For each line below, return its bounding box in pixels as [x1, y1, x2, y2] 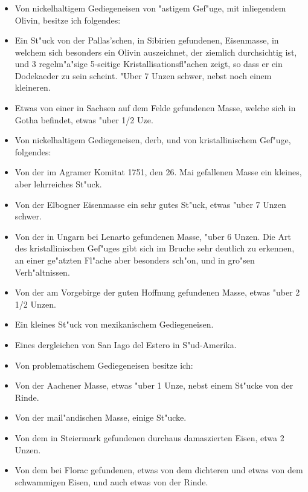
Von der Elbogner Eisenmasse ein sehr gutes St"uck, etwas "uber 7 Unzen [14, 198, 286, 210]
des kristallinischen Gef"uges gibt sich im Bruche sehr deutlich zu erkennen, [14, 242, 295, 254]
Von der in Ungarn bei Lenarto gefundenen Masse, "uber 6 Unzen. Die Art [14, 230, 291, 242]
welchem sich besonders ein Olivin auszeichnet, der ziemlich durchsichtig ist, [14, 45, 297, 58]
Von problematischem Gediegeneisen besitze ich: [14, 358, 193, 371]
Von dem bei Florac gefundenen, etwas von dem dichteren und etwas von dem [14, 464, 303, 476]
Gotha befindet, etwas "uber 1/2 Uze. [14, 113, 153, 126]
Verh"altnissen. [14, 265, 70, 278]
